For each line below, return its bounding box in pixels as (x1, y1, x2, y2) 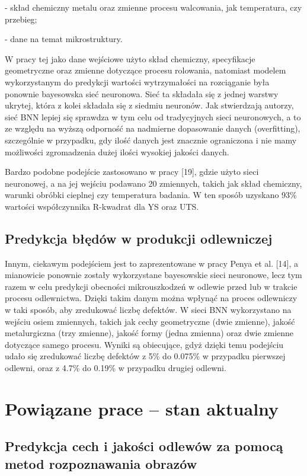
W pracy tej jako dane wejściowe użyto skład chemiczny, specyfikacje (5, 52, 255, 65)
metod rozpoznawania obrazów (5, 454, 197, 472)
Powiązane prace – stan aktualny (5, 396, 279, 420)
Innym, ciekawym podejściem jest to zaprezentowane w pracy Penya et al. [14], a (5, 257, 299, 269)
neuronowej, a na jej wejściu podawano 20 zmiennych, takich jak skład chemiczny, (5, 177, 302, 189)
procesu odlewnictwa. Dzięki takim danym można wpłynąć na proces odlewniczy (5, 292, 298, 304)
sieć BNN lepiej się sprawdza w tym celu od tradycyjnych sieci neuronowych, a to (5, 110, 301, 123)
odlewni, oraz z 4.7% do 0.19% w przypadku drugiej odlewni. (5, 362, 226, 374)
